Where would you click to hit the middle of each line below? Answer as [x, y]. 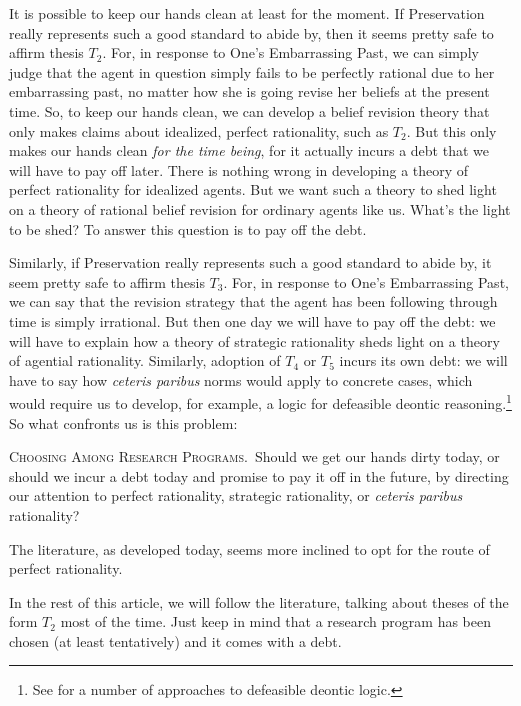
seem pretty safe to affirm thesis [107, 281]
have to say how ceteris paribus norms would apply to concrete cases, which [241, 379]
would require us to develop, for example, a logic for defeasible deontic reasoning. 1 [260, 401]
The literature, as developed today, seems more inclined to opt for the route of [249, 548]
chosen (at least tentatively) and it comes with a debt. [175, 640]
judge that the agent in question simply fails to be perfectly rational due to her [252, 71]
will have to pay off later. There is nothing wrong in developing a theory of [239, 169]
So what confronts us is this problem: [123, 422]
